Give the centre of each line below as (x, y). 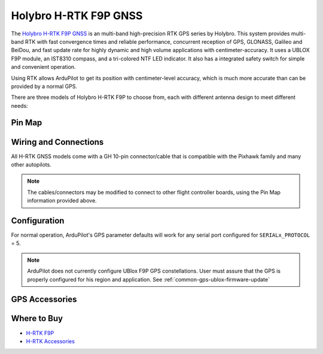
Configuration (38, 221)
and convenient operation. (43, 67)
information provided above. (62, 201)
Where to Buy (37, 318)
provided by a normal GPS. (44, 86)
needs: (19, 105)
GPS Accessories (44, 299)
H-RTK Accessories (50, 341)
